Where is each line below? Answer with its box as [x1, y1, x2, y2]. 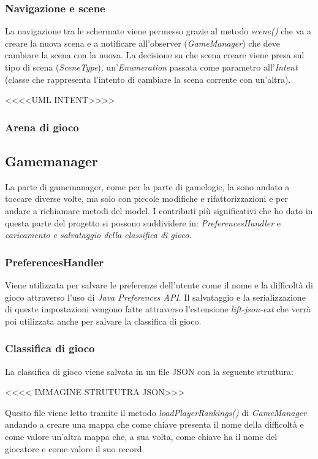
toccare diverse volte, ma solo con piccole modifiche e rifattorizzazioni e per [5, 192, 288, 205]
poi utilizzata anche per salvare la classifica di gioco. [5, 314, 202, 327]
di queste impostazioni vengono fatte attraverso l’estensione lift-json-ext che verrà [5, 303, 311, 315]
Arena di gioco [5, 119, 79, 134]
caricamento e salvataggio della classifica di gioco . [5, 228, 192, 241]
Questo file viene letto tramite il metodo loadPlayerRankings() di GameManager [5, 406, 307, 418]
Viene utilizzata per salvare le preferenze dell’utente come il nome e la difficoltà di [5, 279, 314, 291]
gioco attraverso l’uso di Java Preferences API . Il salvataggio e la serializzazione [5, 290, 306, 303]
